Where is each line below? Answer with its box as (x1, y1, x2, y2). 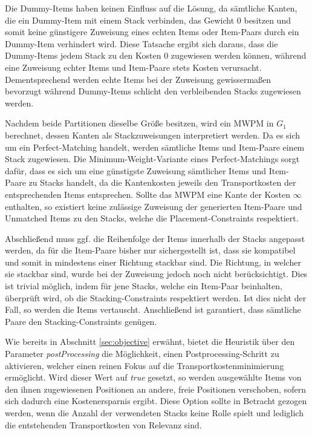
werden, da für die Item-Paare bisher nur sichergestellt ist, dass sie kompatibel (5, 244, 296, 257)
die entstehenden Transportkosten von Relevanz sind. (5, 418, 202, 431)
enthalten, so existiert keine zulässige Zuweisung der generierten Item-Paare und (5, 200, 302, 212)
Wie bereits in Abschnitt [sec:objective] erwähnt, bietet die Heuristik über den (5, 335, 295, 348)
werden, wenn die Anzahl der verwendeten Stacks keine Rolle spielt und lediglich (5, 407, 304, 419)
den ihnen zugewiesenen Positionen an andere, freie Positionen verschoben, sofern (5, 382, 306, 395)
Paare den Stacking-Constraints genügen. (5, 315, 157, 327)
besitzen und (244, 13, 291, 26)
